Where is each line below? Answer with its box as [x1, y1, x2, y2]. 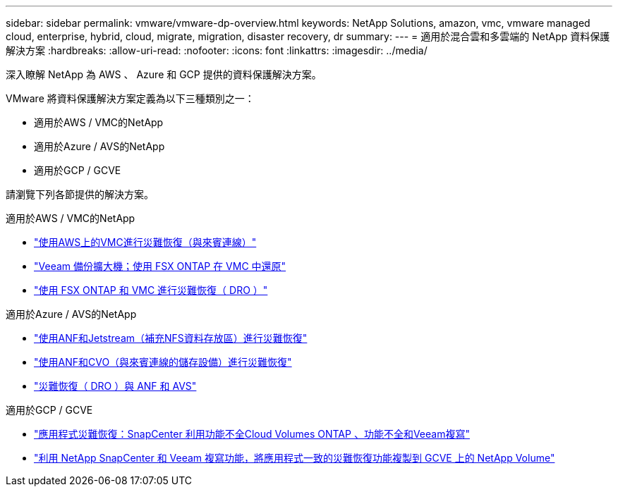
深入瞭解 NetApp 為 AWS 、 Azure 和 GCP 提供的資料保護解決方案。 [6, 68, 322, 80]
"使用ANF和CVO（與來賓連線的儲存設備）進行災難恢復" [34, 356, 292, 368]
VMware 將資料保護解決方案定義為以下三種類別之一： [6, 92, 255, 104]
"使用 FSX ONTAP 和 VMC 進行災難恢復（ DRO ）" [34, 284, 268, 296]
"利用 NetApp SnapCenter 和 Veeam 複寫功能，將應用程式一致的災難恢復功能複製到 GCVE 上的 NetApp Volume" [34, 452, 555, 464]
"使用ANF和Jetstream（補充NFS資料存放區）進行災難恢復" [34, 332, 308, 344]
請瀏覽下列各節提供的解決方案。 [6, 188, 154, 200]
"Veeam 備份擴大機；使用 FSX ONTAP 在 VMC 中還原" [34, 260, 286, 272]
